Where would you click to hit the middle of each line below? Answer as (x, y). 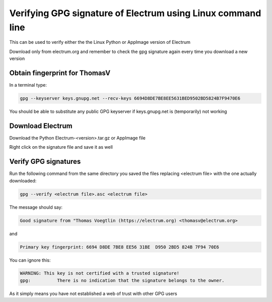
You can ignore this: (30, 260)
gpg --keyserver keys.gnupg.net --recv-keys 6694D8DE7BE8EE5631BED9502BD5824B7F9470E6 (130, 99)
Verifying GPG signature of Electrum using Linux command (135, 13)
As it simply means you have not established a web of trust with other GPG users (93, 293)
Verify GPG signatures (45, 162)
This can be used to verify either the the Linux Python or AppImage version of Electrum (100, 42)
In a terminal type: (28, 85)
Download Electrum (41, 126)
